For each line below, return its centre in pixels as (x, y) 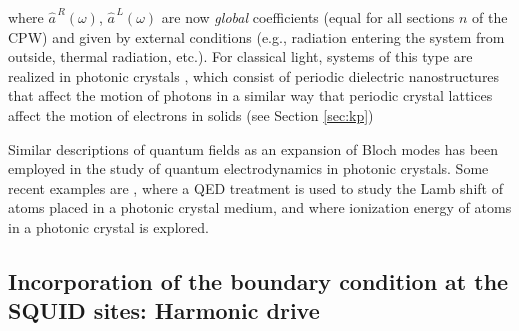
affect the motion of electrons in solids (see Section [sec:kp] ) (191, 114)
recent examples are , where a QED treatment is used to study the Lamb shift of (255, 187)
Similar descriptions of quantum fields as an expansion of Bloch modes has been (253, 148)
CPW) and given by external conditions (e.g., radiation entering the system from (256, 36)
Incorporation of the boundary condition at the (258, 280)
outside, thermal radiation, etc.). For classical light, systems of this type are (240, 56)
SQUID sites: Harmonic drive (164, 310)
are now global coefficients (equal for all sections (308, 17)
